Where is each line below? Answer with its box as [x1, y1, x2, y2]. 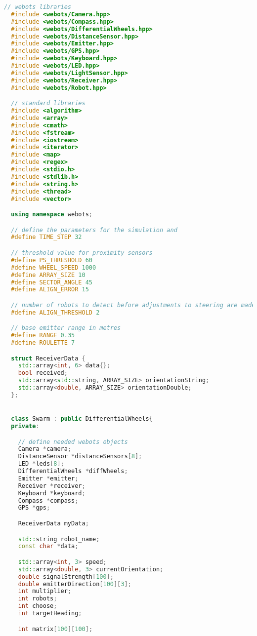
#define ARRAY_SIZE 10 [11, 271, 86, 278]
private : [11, 423, 40, 430]
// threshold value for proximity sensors [11, 249, 153, 256]
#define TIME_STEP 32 [11, 234, 82, 241]
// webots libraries [4, 3, 72, 10]
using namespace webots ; [11, 211, 93, 218]
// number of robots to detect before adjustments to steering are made [11, 301, 256, 309]
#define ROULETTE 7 [11, 339, 75, 347]
